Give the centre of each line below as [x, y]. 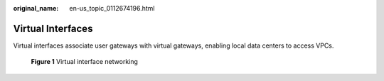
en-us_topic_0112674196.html [112, 8]
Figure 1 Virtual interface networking [85, 62]
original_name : [36, 8]
